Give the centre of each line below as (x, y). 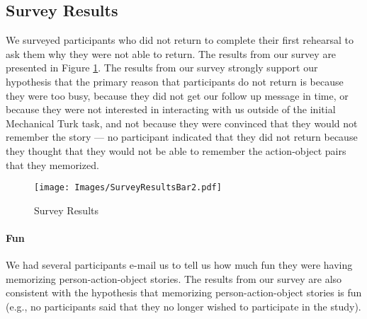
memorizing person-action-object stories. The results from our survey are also (174, 278)
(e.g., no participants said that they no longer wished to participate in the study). (183, 306)
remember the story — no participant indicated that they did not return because (182, 137)
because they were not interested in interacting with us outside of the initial (171, 109)
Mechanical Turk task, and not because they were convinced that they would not (182, 123)
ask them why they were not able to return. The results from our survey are (171, 53)
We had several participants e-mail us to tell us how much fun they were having (179, 265)
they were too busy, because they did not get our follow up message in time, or (177, 95)
